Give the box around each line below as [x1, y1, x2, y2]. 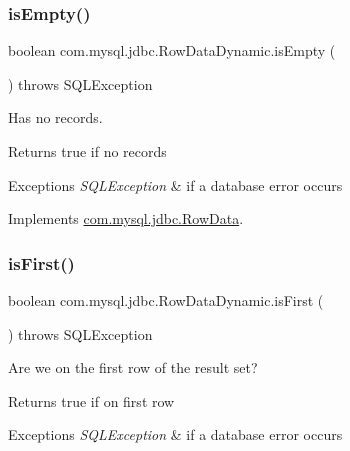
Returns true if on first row [8, 390, 175, 411]
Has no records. [8, 107, 103, 128]
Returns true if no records [8, 141, 167, 161]
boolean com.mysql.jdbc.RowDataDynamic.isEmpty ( [8, 40, 336, 61]
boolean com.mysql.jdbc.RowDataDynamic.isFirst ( [8, 290, 324, 310]
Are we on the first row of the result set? [8, 357, 258, 378]
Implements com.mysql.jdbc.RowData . [8, 208, 244, 229]
